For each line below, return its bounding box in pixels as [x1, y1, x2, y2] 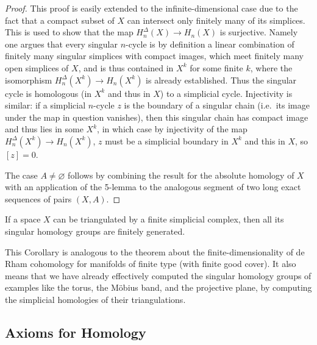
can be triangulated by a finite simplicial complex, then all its [53, 213, 284, 226]
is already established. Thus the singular [146, 73, 297, 86]
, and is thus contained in [78, 61, 174, 74]
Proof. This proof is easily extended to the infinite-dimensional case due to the [5, 2, 298, 14]
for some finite [190, 61, 243, 74]
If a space [5, 213, 41, 226]
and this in [244, 134, 285, 147]
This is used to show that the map [5, 26, 134, 38]
